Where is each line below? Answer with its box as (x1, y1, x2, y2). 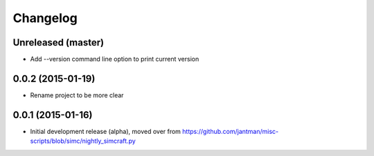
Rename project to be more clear (30, 90, 124, 99)
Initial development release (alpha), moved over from (30, 127, 181, 135)
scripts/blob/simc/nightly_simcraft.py (30, 137, 136, 145)
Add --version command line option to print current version (30, 55, 199, 64)
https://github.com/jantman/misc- (182, 127, 279, 135)
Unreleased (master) (12, 37, 104, 48)
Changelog (12, 10, 78, 26)
